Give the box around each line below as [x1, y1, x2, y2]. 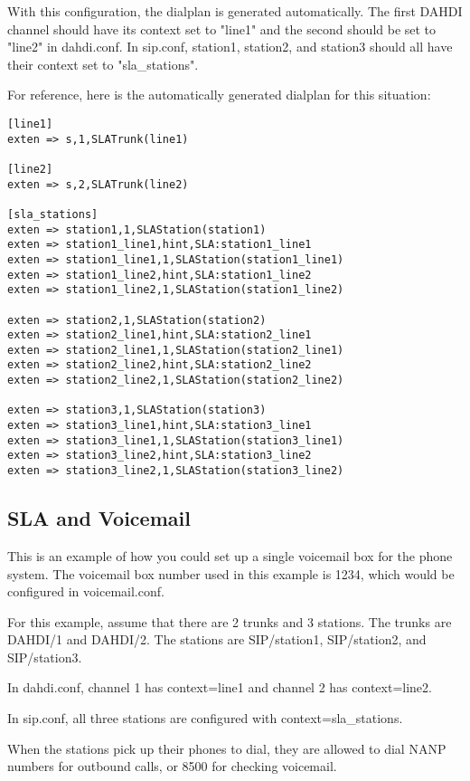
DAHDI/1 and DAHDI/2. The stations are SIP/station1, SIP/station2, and [7, 630, 427, 649]
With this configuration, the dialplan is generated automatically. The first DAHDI [7, 2, 463, 20]
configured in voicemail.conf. [7, 582, 164, 601]
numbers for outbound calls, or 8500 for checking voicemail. [7, 757, 337, 776]
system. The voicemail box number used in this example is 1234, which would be [7, 564, 455, 583]
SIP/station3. [7, 647, 82, 666]
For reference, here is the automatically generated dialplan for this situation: [7, 85, 431, 104]
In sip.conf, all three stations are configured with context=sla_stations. [7, 709, 403, 728]
